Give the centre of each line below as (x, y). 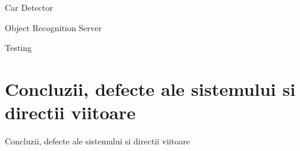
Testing (18, 48)
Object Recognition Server (54, 27)
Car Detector (29, 7)
